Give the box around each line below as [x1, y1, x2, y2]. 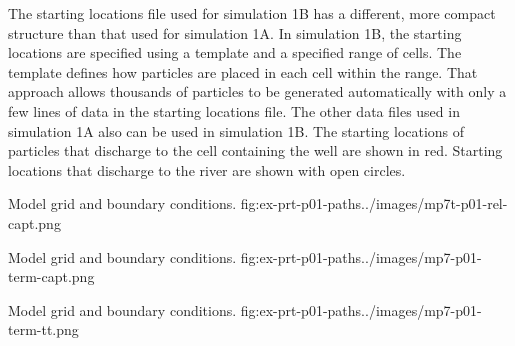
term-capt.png [8, 266, 95, 287]
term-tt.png [8, 319, 79, 340]
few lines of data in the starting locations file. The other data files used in [8, 100, 460, 121]
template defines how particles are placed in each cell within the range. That [8, 61, 478, 82]
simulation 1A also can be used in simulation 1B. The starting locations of [8, 120, 465, 141]
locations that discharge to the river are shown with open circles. [8, 159, 406, 180]
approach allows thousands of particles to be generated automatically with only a [8, 81, 507, 102]
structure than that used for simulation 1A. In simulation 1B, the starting [8, 22, 462, 43]
